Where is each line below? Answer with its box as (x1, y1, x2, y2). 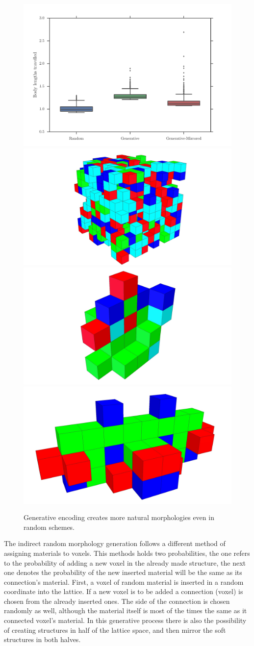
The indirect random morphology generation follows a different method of (4, 538, 226, 548)
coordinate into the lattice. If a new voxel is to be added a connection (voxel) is (4, 586, 243, 596)
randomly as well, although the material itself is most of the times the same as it (4, 605, 247, 616)
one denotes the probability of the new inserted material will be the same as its (4, 567, 242, 577)
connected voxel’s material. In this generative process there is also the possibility (4, 615, 247, 625)
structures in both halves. (4, 634, 81, 645)
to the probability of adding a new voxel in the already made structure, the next (4, 557, 246, 568)
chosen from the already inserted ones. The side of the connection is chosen (4, 596, 230, 606)
